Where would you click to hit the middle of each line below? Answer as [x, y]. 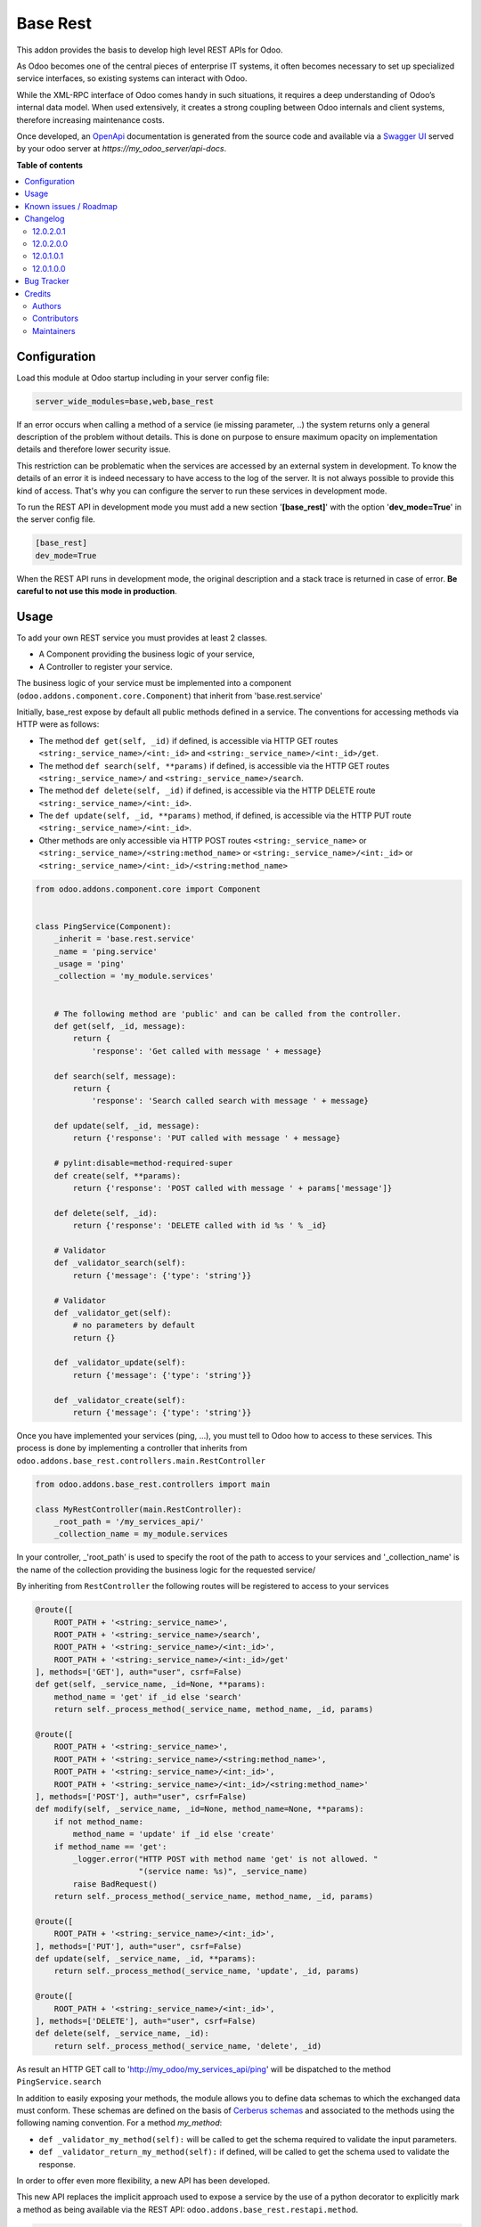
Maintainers [54, 330]
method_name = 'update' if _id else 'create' [174, 1834]
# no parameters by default [134, 1326]
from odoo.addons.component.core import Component [148, 889]
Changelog [45, 219]
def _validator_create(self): [120, 1400]
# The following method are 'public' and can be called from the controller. [228, 1014]
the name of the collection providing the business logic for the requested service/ [166, 1570]
